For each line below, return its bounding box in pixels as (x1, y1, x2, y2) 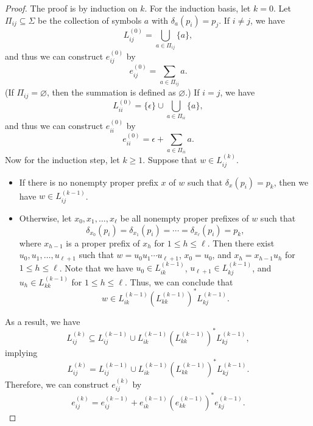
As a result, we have (5, 315, 80, 327)
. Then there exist (207, 236, 275, 249)
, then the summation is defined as (46, 86, 176, 99)
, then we (273, 175, 309, 188)
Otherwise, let (19, 211, 72, 224)
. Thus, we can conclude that (124, 275, 233, 288)
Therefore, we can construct (5, 377, 109, 390)
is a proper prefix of (66, 236, 140, 249)
